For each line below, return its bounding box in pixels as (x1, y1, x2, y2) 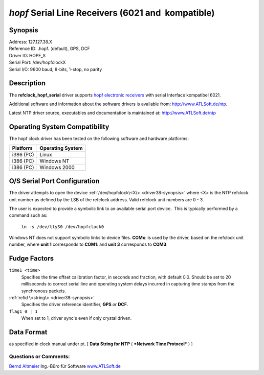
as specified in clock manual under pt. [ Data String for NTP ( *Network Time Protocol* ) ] (9, 341, 193, 347)
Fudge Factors (9, 255, 54, 263)
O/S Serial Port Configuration (9, 177, 100, 186)
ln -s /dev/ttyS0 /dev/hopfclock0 (21, 224, 104, 230)
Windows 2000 (39, 164, 75, 171)
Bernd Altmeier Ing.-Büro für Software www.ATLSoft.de (9, 363, 121, 369)
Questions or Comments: (9, 353, 70, 360)
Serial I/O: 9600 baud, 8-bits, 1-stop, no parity (9, 66, 102, 72)
